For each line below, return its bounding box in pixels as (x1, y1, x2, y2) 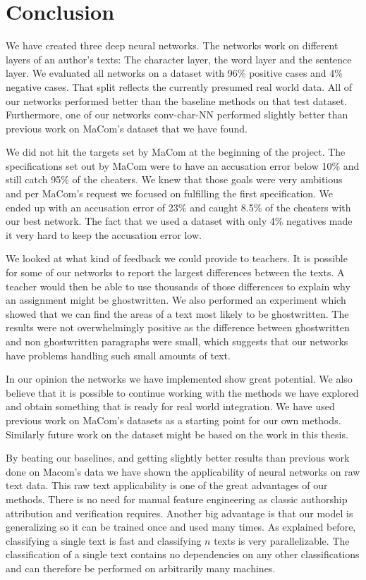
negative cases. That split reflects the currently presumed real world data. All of (6, 79, 352, 94)
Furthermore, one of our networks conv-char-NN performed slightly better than (6, 107, 348, 122)
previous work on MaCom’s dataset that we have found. (6, 121, 248, 135)
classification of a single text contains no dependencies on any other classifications (6, 547, 360, 562)
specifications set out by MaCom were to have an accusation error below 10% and (6, 158, 360, 173)
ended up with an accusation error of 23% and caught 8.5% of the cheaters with (6, 199, 351, 214)
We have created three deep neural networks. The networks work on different (6, 38, 338, 53)
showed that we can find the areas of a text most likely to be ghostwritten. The (6, 306, 349, 321)
